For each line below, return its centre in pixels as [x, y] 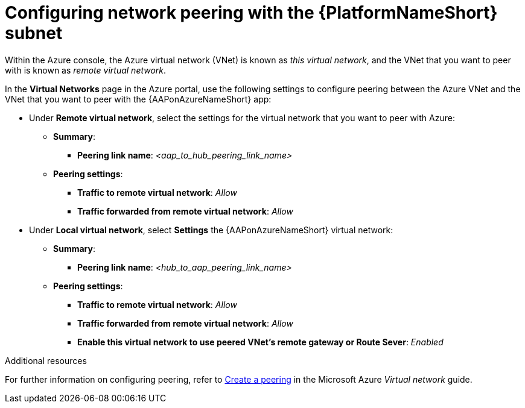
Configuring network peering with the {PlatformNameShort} [251, 13]
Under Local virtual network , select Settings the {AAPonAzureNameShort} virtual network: [211, 230]
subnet [34, 33]
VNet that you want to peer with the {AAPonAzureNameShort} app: [138, 99]
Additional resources [46, 360]
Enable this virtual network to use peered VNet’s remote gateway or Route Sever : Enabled [260, 342]
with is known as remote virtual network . [86, 70]
